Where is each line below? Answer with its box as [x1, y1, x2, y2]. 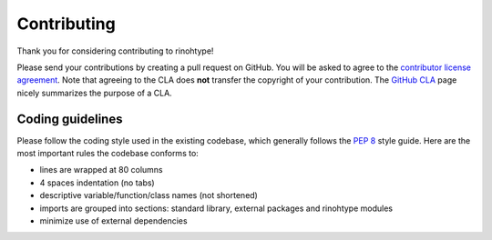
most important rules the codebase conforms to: [16, 148, 200, 159]
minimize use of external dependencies [39, 215, 188, 226]
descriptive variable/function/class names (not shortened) [39, 190, 259, 201]
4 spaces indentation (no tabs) [39, 177, 155, 188]
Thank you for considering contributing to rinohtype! [16, 45, 214, 56]
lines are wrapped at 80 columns [39, 165, 163, 175]
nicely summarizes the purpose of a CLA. [16, 87, 172, 98]
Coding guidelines [16, 111, 123, 126]
